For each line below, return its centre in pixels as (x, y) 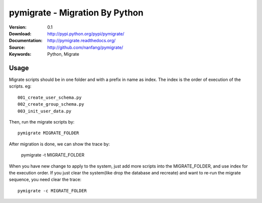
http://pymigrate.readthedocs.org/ (82, 41)
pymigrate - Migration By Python (76, 13)
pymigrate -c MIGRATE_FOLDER (52, 191)
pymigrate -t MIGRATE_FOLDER (53, 155)
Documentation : (26, 41)
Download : (20, 33)
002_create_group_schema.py (51, 104)
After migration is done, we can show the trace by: (59, 144)
